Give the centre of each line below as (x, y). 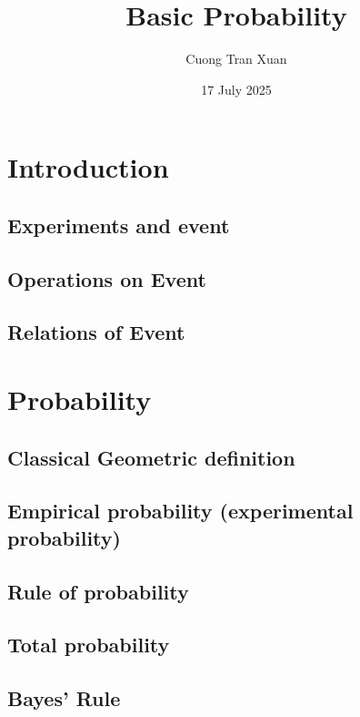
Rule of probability (98, 591)
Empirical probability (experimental (180, 511)
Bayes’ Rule (64, 698)
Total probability (89, 645)
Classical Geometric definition (151, 457)
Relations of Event (96, 332)
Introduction (88, 167)
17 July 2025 (236, 89)
